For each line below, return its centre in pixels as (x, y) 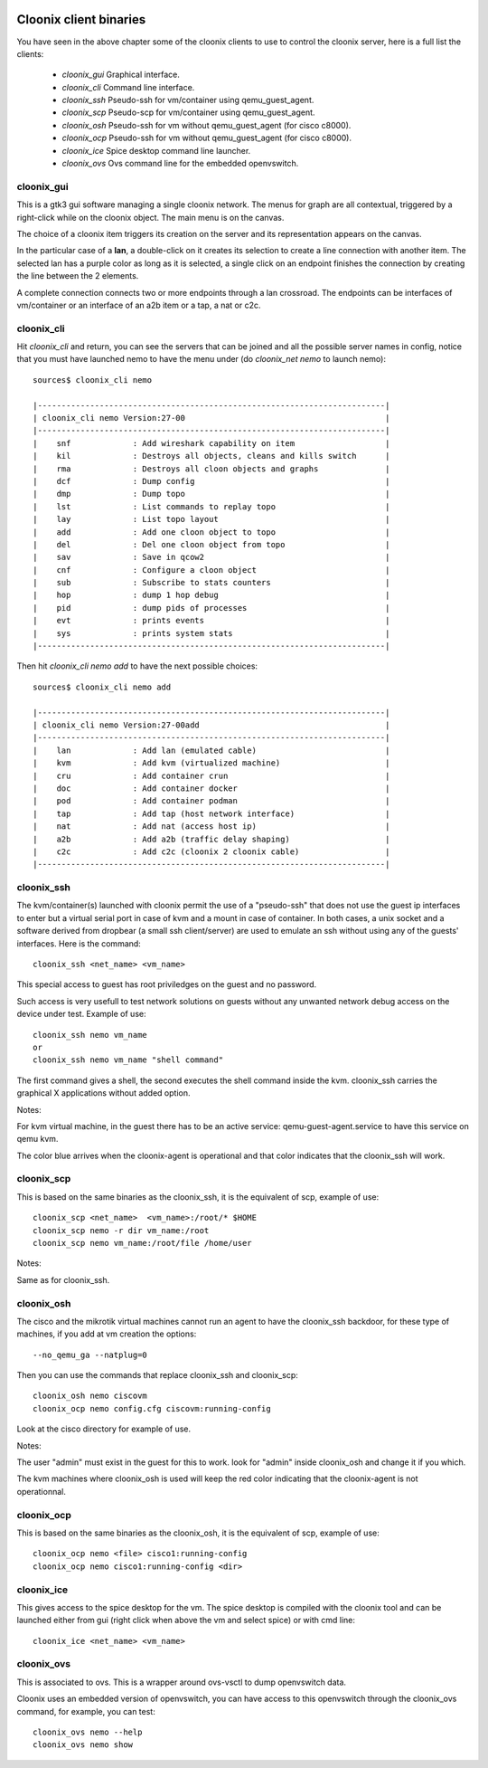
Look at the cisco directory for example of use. (104, 1429)
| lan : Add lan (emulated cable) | (211, 750)
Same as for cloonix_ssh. (63, 1279)
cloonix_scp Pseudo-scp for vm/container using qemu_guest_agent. (188, 112)
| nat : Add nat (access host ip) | (211, 827)
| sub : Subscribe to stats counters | (211, 583)
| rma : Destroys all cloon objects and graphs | (211, 469)
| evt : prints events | (211, 621)
